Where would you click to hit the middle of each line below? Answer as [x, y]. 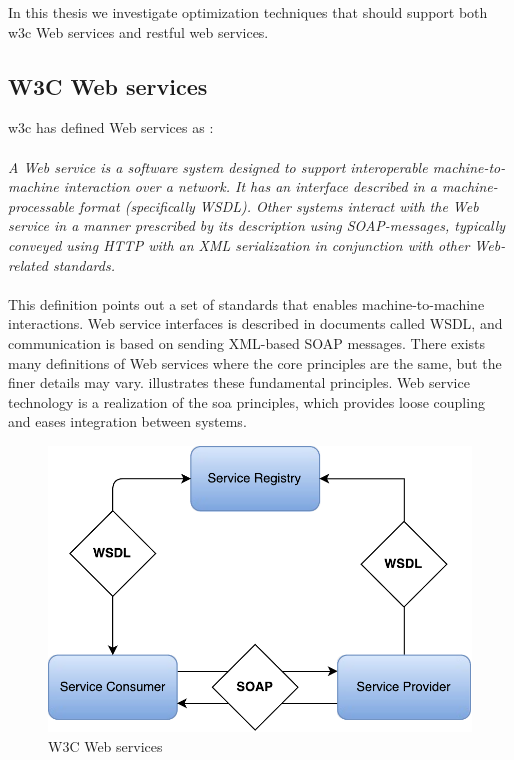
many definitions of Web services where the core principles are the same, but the [255, 362]
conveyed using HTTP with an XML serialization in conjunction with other [239, 244]
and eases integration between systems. [127, 421]
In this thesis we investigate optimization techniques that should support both [248, 12]
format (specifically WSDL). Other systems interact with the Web [279, 205]
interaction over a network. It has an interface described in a [250, 186]
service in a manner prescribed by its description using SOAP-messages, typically [257, 225]
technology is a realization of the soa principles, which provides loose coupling [246, 401]
